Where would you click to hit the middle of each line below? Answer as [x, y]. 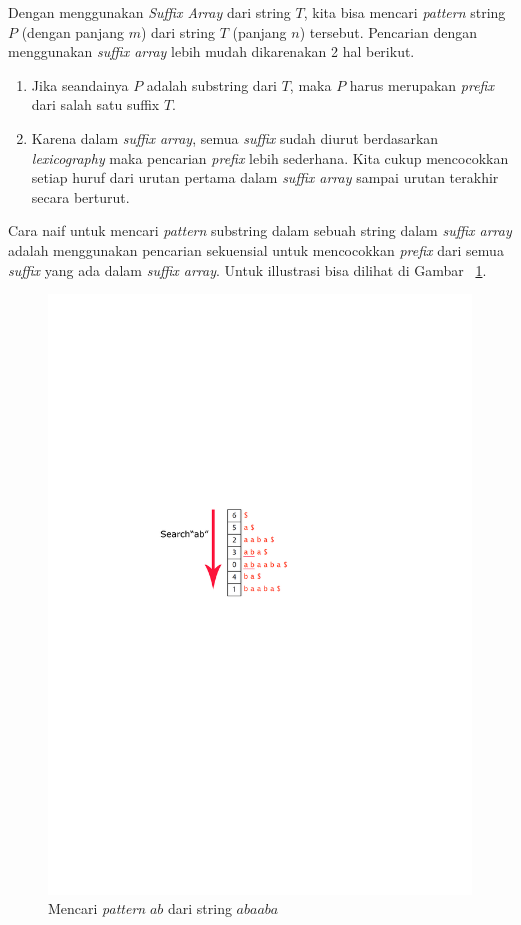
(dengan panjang [72, 31]
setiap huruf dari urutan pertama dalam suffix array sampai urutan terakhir [265, 177]
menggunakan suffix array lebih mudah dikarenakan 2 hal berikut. [211, 51]
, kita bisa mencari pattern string [404, 12]
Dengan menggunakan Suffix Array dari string [149, 12]
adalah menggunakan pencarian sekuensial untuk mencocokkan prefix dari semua [256, 249]
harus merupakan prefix [421, 84]
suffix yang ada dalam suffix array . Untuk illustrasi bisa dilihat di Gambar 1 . [247, 269]
